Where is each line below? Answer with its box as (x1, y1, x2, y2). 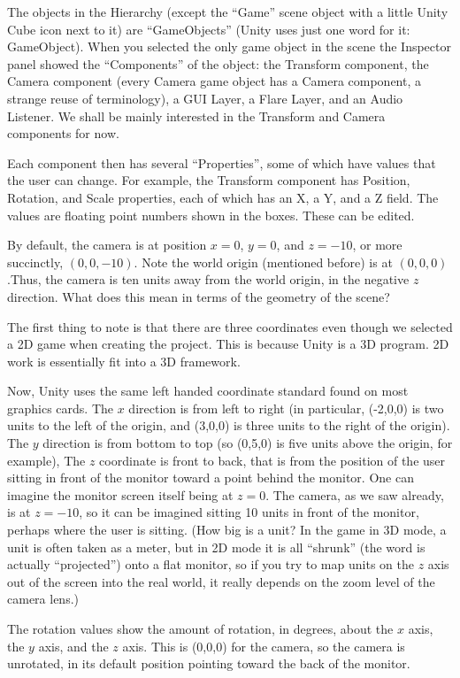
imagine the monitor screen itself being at (7, 485, 234, 504)
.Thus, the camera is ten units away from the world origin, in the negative (7, 270, 410, 289)
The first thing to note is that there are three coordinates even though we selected (7, 317, 453, 335)
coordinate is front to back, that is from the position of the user (99, 451, 446, 469)
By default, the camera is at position (7, 235, 207, 254)
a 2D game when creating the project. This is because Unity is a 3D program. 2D (7, 335, 449, 353)
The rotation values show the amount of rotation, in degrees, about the (7, 620, 394, 637)
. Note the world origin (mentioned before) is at (134, 252, 393, 271)
